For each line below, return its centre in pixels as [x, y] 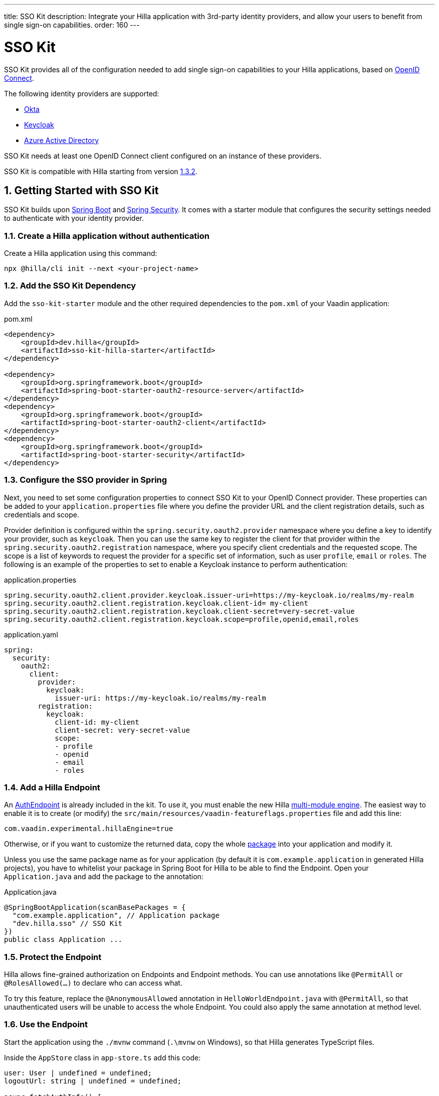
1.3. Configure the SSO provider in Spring [86, 480]
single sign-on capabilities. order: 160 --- [72, 25]
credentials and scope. [42, 514]
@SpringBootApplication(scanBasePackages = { [95, 908]
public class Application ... [63, 940]
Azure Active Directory [62, 140]
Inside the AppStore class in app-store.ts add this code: [102, 1057]
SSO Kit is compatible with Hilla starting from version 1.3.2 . [101, 171]
